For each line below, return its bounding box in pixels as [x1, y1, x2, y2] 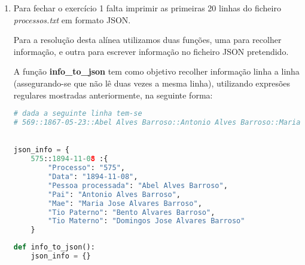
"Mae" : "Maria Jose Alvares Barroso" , [48, 199, 202, 208]
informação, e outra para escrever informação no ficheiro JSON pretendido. [13, 45, 289, 57]
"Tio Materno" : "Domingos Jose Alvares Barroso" [48, 217, 245, 226]
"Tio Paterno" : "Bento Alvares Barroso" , [48, 208, 215, 217]
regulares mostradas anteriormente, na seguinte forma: [13, 88, 213, 101]
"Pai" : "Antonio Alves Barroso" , [48, 190, 181, 199]
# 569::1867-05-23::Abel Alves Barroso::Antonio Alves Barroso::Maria [13, 118, 301, 127]
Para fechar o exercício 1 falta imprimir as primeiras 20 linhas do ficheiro [13, 2, 281, 14]
